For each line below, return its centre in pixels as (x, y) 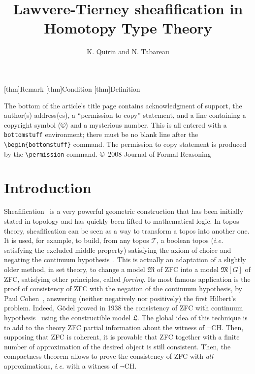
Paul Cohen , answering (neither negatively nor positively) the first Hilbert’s (120, 298)
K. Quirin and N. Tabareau (128, 51)
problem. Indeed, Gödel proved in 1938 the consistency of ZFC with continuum (124, 308)
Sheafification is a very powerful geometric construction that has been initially (124, 211)
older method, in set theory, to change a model (75, 269)
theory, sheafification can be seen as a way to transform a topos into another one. (127, 230)
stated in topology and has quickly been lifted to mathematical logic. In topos (122, 221)
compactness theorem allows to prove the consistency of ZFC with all (109, 356)
